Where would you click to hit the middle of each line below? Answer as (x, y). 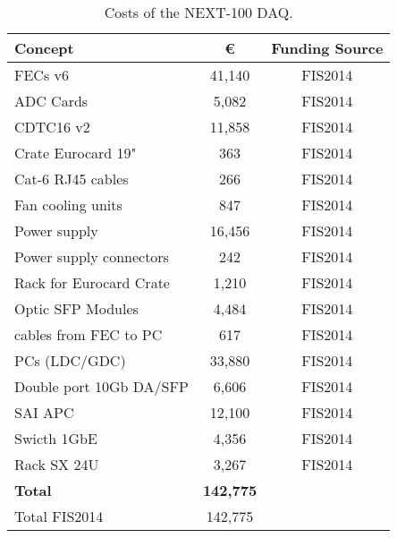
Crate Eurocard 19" (76, 153)
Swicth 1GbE (56, 438)
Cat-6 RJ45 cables (72, 179)
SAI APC (44, 412)
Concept (44, 48)
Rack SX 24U (57, 464)
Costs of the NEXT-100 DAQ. (198, 12)
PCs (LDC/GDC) (70, 360)
